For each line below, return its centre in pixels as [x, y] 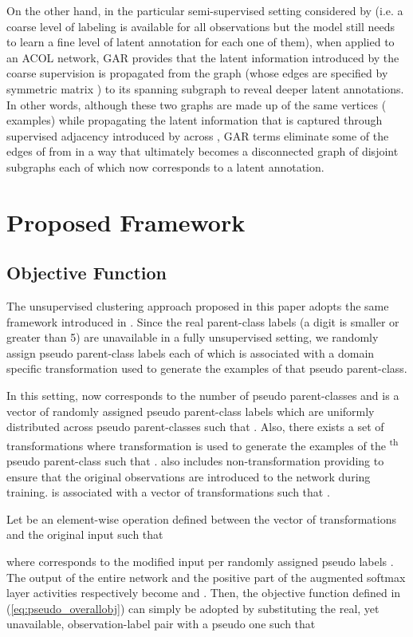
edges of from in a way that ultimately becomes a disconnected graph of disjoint [203, 151]
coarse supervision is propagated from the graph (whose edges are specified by [197, 73]
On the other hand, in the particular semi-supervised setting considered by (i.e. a [205, 10]
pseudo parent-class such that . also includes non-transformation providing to [195, 461]
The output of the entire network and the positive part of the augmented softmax [206, 577]
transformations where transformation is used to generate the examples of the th [203, 444]
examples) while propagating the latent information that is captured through [195, 120]
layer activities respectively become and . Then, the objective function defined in [204, 593]
